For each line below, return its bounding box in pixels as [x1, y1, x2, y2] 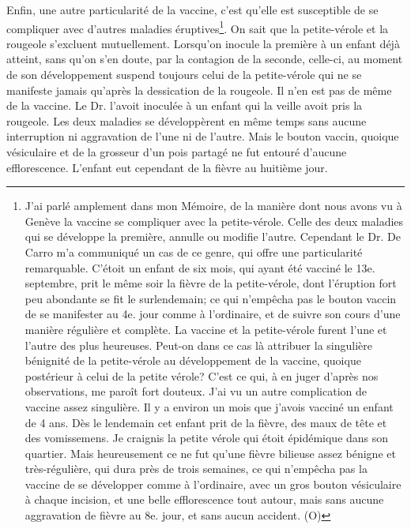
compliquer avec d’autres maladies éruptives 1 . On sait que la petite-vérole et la [6, 17, 389, 36]
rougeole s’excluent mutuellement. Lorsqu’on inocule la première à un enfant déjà [6, 35, 400, 51]
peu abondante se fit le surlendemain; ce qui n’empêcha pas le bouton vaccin [25, 290, 397, 306]
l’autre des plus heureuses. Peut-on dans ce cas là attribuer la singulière [25, 336, 372, 353]
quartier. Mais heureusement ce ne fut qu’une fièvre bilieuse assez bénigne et [25, 445, 396, 461]
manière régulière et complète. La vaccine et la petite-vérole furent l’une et [25, 321, 387, 337]
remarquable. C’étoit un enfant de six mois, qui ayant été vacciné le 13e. [25, 259, 375, 276]
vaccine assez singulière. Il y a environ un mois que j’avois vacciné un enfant [25, 398, 394, 415]
